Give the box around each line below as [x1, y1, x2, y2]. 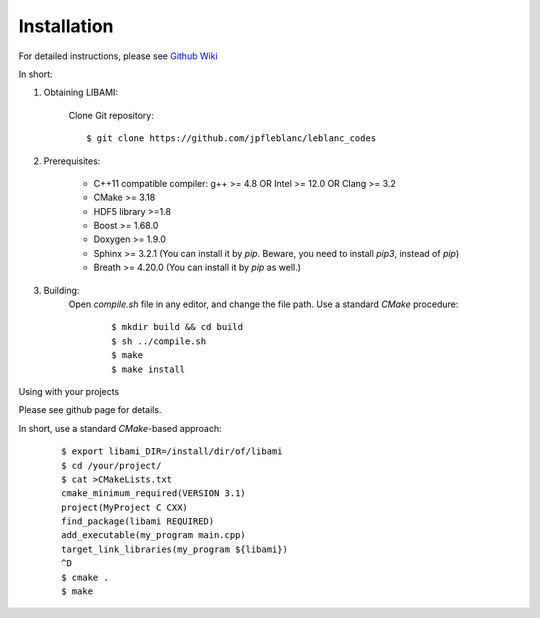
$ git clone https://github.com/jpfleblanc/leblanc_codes [86, 133, 377, 144]
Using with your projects [18, 385, 120, 397]
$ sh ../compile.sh [111, 335, 207, 347]
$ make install [111, 363, 186, 375]
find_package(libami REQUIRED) [61, 516, 215, 527]
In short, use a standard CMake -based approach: [18, 422, 222, 434]
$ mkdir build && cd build [111, 321, 244, 333]
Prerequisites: [43, 155, 101, 167]
